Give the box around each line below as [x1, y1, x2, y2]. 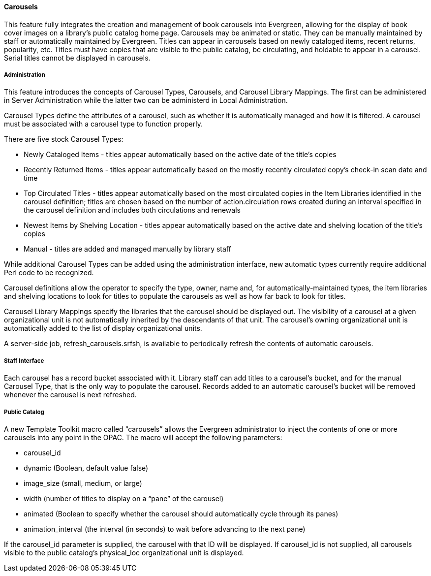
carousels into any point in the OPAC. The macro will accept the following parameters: [4, 433, 282, 442]
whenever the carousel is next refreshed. [4, 390, 137, 399]
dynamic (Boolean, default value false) [24, 463, 149, 472]
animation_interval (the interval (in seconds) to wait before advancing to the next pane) [24, 524, 306, 533]
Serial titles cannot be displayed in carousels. [4, 53, 151, 62]
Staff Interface [4, 357, 44, 364]
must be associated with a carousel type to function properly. [4, 120, 203, 128]
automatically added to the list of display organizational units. [4, 324, 202, 333]
